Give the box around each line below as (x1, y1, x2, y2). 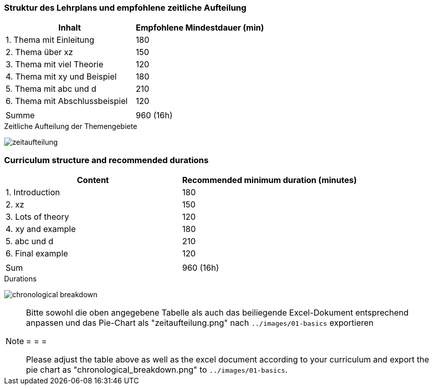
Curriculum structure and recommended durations (4, 154, 209, 165)
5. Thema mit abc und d (6, 84, 96, 94)
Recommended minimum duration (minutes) (182, 175, 357, 186)
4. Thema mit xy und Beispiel (6, 71, 117, 82)
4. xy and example (6, 224, 76, 235)
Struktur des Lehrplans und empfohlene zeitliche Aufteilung (4, 3, 247, 13)
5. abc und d (6, 236, 54, 247)
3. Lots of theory (6, 212, 69, 222)
